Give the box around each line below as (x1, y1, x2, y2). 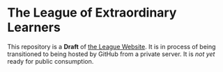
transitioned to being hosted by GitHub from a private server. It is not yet (7, 50, 215, 58)
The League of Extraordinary (7, 5, 177, 21)
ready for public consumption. (7, 57, 94, 65)
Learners (7, 19, 61, 35)
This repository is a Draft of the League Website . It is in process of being (7, 42, 216, 51)
